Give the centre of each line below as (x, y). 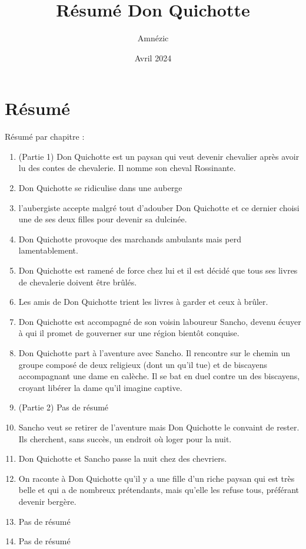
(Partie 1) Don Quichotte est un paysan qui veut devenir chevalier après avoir (159, 156)
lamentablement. (48, 250)
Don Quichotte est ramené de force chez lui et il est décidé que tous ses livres (158, 270)
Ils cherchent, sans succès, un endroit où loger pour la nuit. (125, 438)
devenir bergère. (47, 501)
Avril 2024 (153, 57)
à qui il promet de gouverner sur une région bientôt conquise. (129, 333)
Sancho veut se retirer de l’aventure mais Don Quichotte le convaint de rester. (159, 427)
